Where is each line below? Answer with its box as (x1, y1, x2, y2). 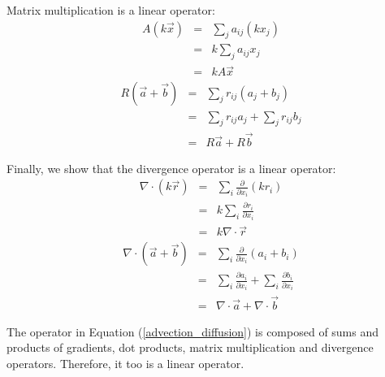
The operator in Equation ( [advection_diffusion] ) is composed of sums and (6, 323, 379, 340)
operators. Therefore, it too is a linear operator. (6, 354, 244, 371)
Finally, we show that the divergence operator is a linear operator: (6, 159, 336, 176)
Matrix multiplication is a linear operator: (6, 2, 215, 18)
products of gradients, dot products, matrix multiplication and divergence (6, 339, 374, 356)
